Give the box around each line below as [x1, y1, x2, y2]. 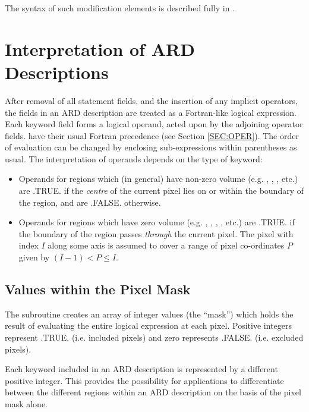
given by [18, 251, 50, 263]
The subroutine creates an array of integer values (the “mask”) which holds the [5, 307, 294, 320]
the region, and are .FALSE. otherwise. [18, 196, 161, 208]
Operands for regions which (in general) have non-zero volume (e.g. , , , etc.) [18, 172, 298, 185]
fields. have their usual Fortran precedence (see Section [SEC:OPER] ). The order [5, 129, 299, 141]
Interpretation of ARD [5, 36, 195, 61]
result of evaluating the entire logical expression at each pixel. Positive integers [5, 319, 292, 332]
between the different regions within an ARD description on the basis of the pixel [5, 386, 301, 398]
